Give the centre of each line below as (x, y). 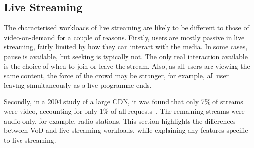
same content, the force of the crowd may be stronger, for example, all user (116, 75)
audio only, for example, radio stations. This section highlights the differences (120, 120)
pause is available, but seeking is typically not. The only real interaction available (126, 56)
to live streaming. (30, 139)
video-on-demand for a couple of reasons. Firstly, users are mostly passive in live (124, 37)
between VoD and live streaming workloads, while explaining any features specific (126, 130)
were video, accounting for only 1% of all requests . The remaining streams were (124, 111)
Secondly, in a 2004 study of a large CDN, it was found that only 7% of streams (124, 101)
